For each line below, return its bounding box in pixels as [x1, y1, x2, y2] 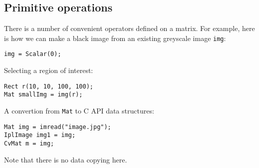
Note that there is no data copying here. [4, 154, 127, 164]
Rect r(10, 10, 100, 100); [4, 82, 93, 90]
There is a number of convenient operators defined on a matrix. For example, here [4, 23, 255, 33]
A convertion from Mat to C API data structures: [4, 105, 154, 116]
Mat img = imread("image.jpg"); [4, 123, 111, 130]
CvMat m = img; [4, 139, 54, 147]
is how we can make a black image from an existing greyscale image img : [4, 32, 226, 43]
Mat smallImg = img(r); [4, 91, 83, 98]
